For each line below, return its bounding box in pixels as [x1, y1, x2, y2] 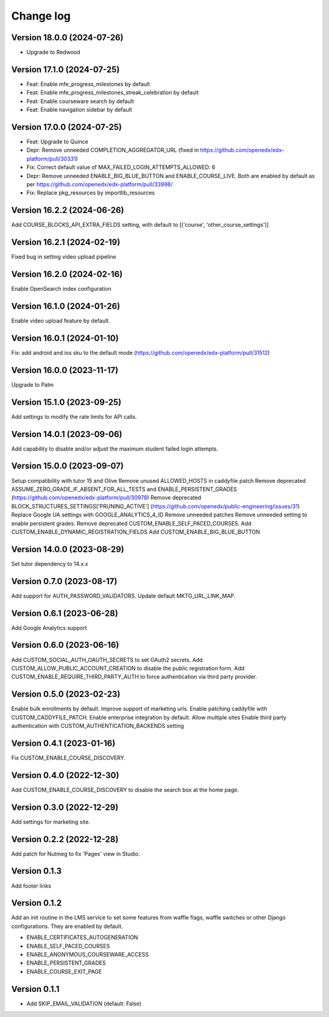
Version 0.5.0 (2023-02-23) [11, 689, 121, 699]
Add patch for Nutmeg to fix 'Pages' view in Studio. [11, 850, 140, 857]
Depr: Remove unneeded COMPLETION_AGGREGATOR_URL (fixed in [26, 146, 199, 154]
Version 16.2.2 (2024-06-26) [11, 205, 124, 216]
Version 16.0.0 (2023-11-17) [11, 365, 119, 375]
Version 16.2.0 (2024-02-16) [11, 269, 123, 280]
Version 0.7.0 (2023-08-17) [11, 576, 118, 587]
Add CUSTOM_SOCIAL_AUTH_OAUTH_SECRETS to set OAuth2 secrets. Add [11, 656, 203, 663]
